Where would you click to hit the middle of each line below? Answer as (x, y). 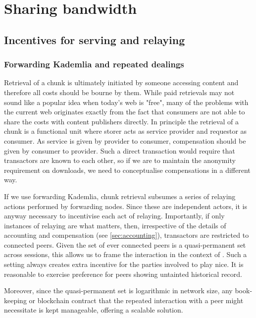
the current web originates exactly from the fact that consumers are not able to (125, 112)
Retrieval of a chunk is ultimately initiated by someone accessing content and (121, 82)
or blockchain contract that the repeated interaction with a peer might (136, 300)
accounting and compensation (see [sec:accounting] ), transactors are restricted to (127, 235)
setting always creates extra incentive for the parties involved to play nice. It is (124, 264)
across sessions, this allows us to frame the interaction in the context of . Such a (126, 254)
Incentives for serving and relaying (95, 39)
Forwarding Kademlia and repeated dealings (94, 64)
